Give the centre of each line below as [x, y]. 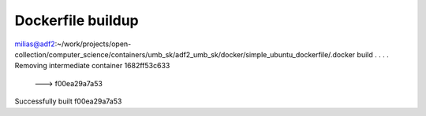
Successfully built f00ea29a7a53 [68, 101]
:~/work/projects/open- [93, 44]
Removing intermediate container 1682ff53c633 [92, 66]
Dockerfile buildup [77, 20]
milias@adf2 [35, 44]
